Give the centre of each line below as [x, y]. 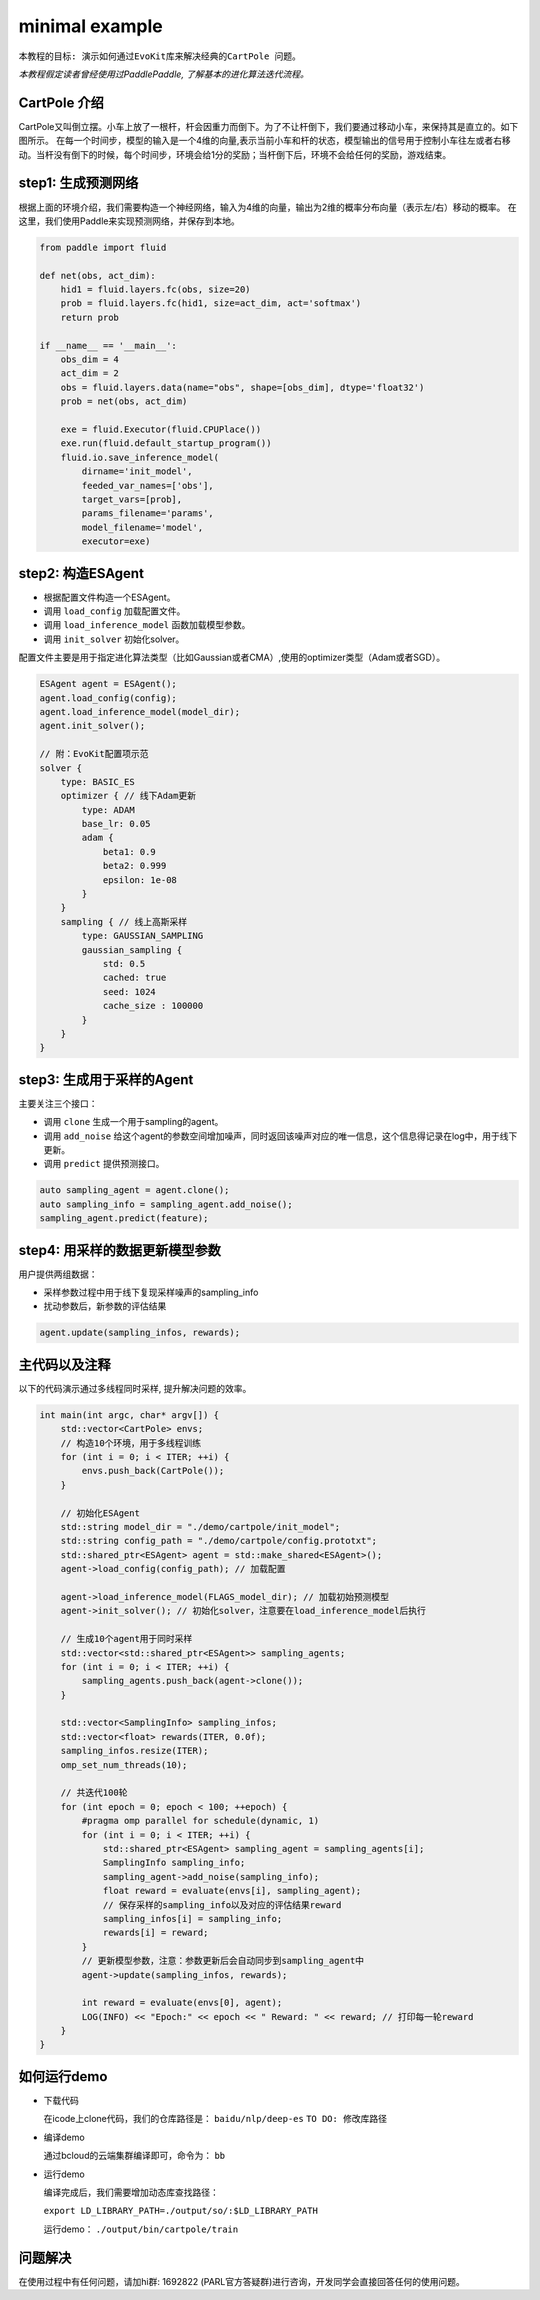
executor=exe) [116, 541]
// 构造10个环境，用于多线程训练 [131, 1443]
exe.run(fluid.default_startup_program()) [166, 443]
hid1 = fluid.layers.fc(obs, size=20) [155, 289]
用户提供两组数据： [58, 1274]
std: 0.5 [124, 963]
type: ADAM [108, 809]
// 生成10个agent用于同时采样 [126, 1639]
